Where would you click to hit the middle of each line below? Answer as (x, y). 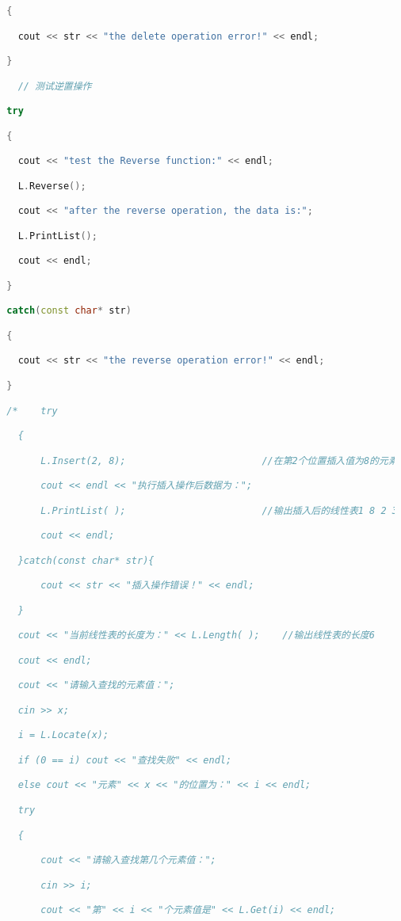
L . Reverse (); (52, 186)
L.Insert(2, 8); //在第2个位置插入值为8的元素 (219, 461)
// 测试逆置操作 (55, 86)
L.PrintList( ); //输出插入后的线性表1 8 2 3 (219, 510)
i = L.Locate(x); (63, 735)
